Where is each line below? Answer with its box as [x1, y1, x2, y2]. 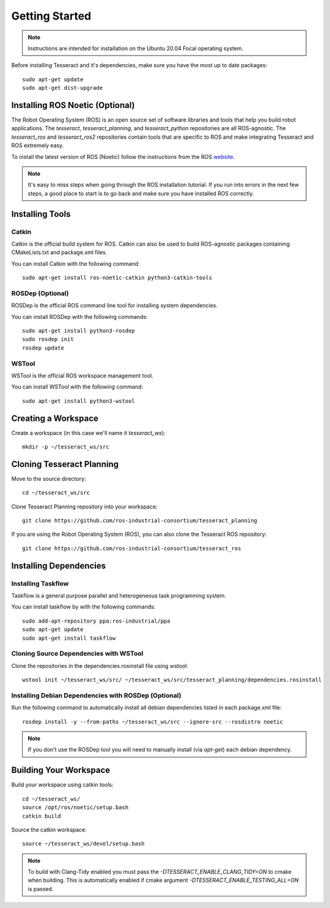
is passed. [28, 885, 54, 892]
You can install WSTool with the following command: [11, 383, 144, 390]
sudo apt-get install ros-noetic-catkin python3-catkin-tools [22, 274, 213, 281]
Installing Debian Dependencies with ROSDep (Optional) [11, 691, 182, 700]
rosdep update [22, 344, 64, 351]
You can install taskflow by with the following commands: [11, 603, 156, 610]
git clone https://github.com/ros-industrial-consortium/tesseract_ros [22, 544, 241, 552]
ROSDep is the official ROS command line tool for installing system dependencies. [11, 302, 218, 309]
